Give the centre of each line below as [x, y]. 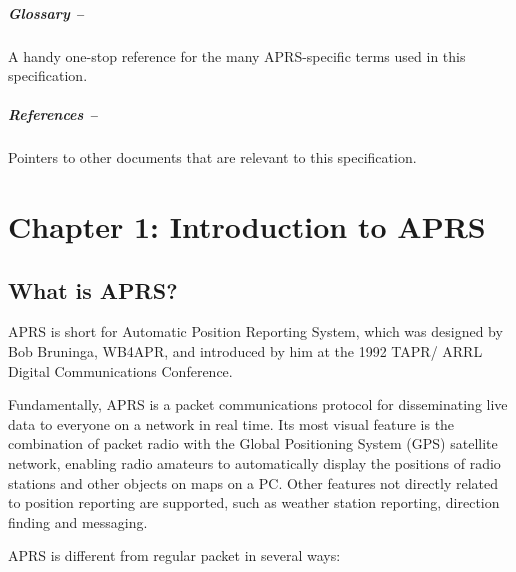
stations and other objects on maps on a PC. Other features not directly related [253, 482]
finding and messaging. [78, 521]
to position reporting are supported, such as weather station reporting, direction [254, 502]
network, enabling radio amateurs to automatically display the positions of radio [254, 463]
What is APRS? [93, 289]
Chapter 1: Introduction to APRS [247, 226]
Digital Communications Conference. [120, 370]
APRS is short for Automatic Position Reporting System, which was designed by [255, 331]
